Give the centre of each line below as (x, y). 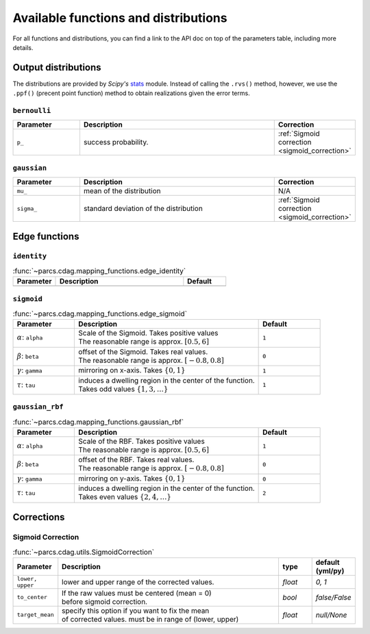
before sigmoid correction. (104, 601)
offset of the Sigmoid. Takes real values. (143, 351)
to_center (32, 597)
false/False (334, 597)
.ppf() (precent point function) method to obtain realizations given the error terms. (131, 93)
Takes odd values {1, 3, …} (123, 389)
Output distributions (57, 67)
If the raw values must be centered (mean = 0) (137, 593)
